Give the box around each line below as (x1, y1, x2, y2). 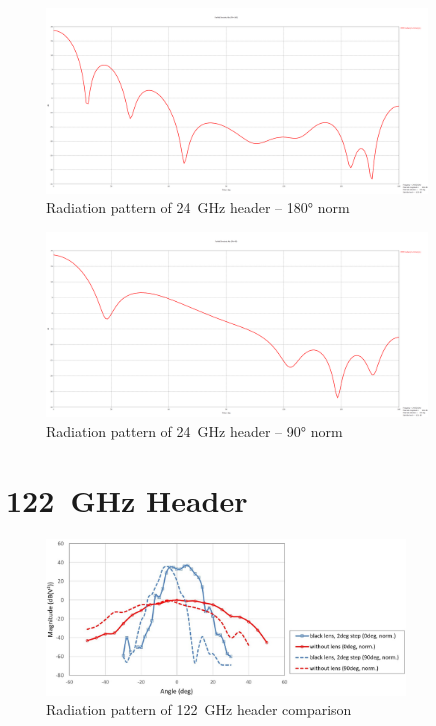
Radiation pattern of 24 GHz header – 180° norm (46, 197, 350, 218)
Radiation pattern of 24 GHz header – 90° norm (46, 420, 343, 441)
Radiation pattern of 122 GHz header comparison (46, 699, 352, 720)
